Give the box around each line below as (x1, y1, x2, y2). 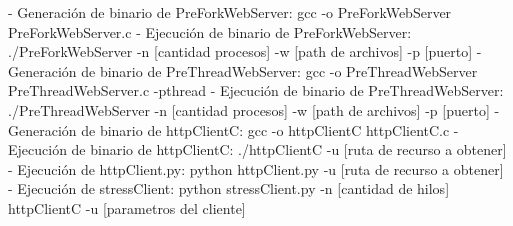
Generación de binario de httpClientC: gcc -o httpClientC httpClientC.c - (8, 119, 459, 140)
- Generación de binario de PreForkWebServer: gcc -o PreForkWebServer (8, 2, 452, 22)
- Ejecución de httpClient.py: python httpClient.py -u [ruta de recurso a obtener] (8, 158, 504, 179)
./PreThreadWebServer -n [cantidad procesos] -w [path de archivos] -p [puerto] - (8, 99, 500, 120)
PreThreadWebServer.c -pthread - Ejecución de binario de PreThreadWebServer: (8, 80, 504, 101)
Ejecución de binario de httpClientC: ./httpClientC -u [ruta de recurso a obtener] (8, 139, 507, 160)
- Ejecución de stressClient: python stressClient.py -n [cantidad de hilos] (8, 178, 450, 199)
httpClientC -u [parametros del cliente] (8, 197, 246, 218)
